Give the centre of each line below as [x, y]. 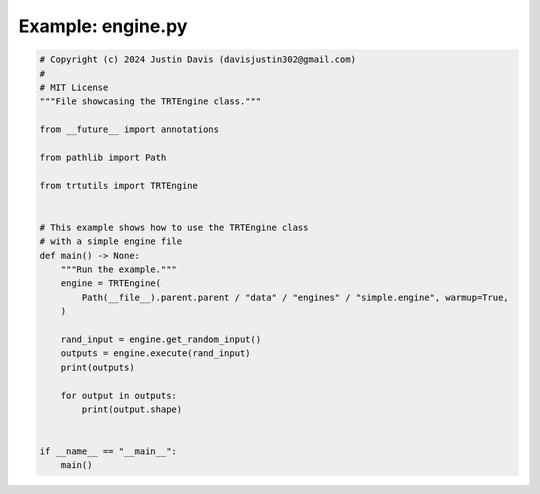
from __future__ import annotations [129, 129]
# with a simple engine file [111, 241]
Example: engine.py [103, 26]
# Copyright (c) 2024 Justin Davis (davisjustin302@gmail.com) [198, 59]
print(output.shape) [132, 409]
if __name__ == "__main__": [108, 451]
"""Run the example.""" [118, 269]
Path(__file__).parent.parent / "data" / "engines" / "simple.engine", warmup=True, [295, 297]
